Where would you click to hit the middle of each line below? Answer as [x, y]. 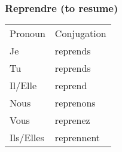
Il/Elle [23, 86]
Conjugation [80, 34]
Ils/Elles [27, 138]
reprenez [72, 120]
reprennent [77, 138]
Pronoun [28, 34]
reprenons [75, 103]
